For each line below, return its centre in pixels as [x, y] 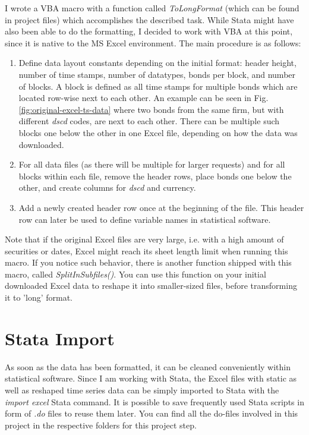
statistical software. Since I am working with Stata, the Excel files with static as [151, 378]
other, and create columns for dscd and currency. [107, 187]
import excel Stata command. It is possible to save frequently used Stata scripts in [154, 401]
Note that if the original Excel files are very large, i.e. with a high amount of [144, 239]
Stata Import [60, 338]
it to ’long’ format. [39, 297]
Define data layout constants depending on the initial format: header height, [157, 63]
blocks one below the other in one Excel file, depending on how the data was [158, 132]
